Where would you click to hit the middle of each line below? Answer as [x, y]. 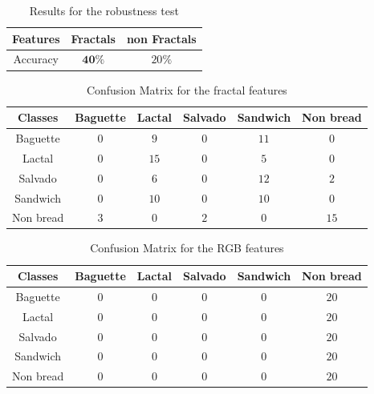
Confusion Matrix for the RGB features [187, 248]
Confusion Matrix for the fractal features [187, 89]
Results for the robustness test [104, 10]
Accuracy [36, 59]
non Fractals [161, 38]
